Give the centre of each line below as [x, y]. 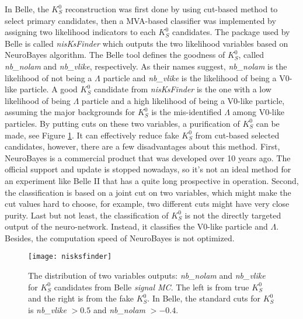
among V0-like [258, 112]
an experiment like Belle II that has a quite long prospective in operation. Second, [152, 180]
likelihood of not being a [48, 77]
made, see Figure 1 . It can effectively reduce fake [92, 135]
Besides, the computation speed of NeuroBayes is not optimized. [120, 237]
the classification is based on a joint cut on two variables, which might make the [148, 192]
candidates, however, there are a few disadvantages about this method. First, [142, 146]
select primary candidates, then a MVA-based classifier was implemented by [140, 20]
